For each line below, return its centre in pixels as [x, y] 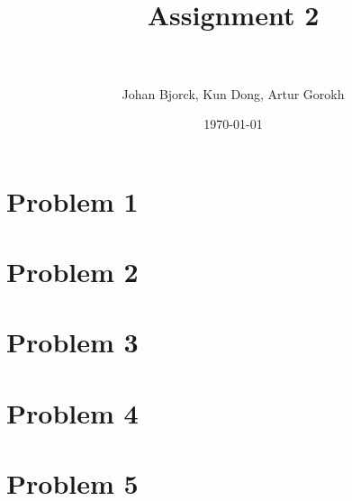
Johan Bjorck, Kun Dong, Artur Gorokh [233, 93]
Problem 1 [72, 200]
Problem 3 [72, 342]
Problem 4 [72, 412]
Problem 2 [72, 272]
